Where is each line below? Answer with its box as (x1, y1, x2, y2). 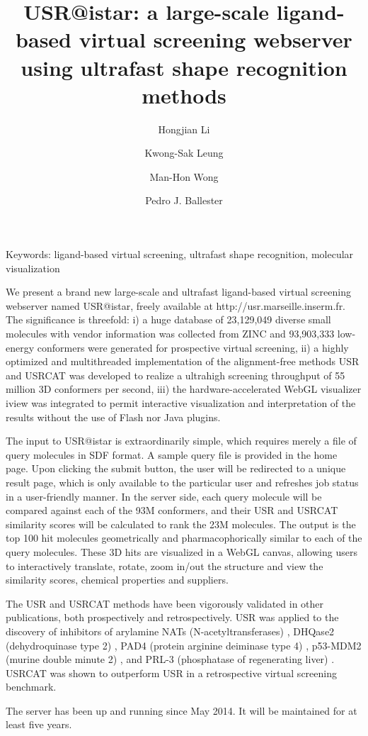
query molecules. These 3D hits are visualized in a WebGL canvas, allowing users (6, 544, 357, 559)
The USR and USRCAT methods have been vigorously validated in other (6, 596, 324, 610)
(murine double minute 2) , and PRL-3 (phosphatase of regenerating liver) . (6, 652, 335, 667)
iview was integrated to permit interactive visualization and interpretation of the (6, 396, 356, 410)
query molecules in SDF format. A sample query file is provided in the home (6, 447, 338, 462)
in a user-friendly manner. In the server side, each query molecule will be (6, 489, 322, 503)
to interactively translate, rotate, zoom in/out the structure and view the (6, 558, 323, 573)
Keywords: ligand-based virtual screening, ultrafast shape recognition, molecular (6, 247, 354, 262)
